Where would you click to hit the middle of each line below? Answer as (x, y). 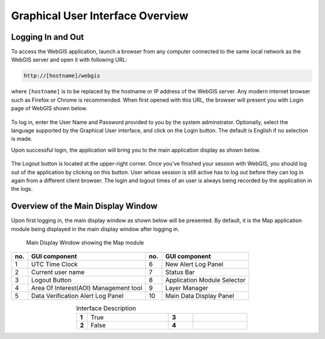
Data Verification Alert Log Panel (77, 296)
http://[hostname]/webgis (62, 76)
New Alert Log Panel (194, 264)
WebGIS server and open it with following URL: (69, 60)
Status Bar (180, 272)
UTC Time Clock (54, 264)
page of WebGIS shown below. (49, 108)
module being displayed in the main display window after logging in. (95, 229)
